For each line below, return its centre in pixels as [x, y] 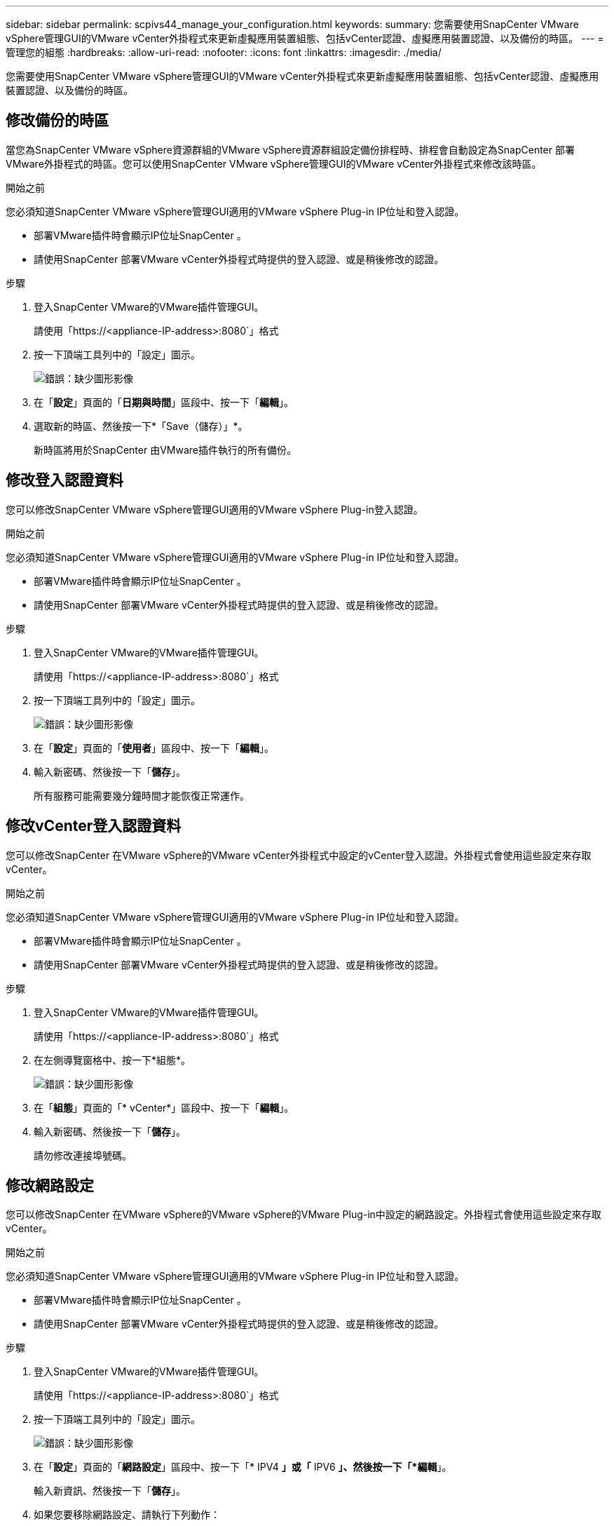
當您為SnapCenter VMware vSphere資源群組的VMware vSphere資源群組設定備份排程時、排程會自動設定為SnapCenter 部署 [290, 149]
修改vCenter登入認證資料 [94, 826]
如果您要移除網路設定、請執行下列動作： [127, 1515]
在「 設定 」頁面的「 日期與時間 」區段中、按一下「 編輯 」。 [164, 402]
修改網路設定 [50, 1185]
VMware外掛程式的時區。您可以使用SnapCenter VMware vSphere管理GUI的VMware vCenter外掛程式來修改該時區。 [274, 163]
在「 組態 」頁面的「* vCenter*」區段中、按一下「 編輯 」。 [164, 1107]
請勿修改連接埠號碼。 [83, 1155]
